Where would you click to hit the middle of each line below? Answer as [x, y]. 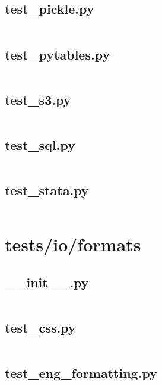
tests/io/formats [73, 244]
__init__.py [47, 282]
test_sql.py [40, 145]
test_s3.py [38, 99]
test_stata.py [47, 190]
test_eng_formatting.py [81, 373]
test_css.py [40, 327]
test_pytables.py [58, 54]
